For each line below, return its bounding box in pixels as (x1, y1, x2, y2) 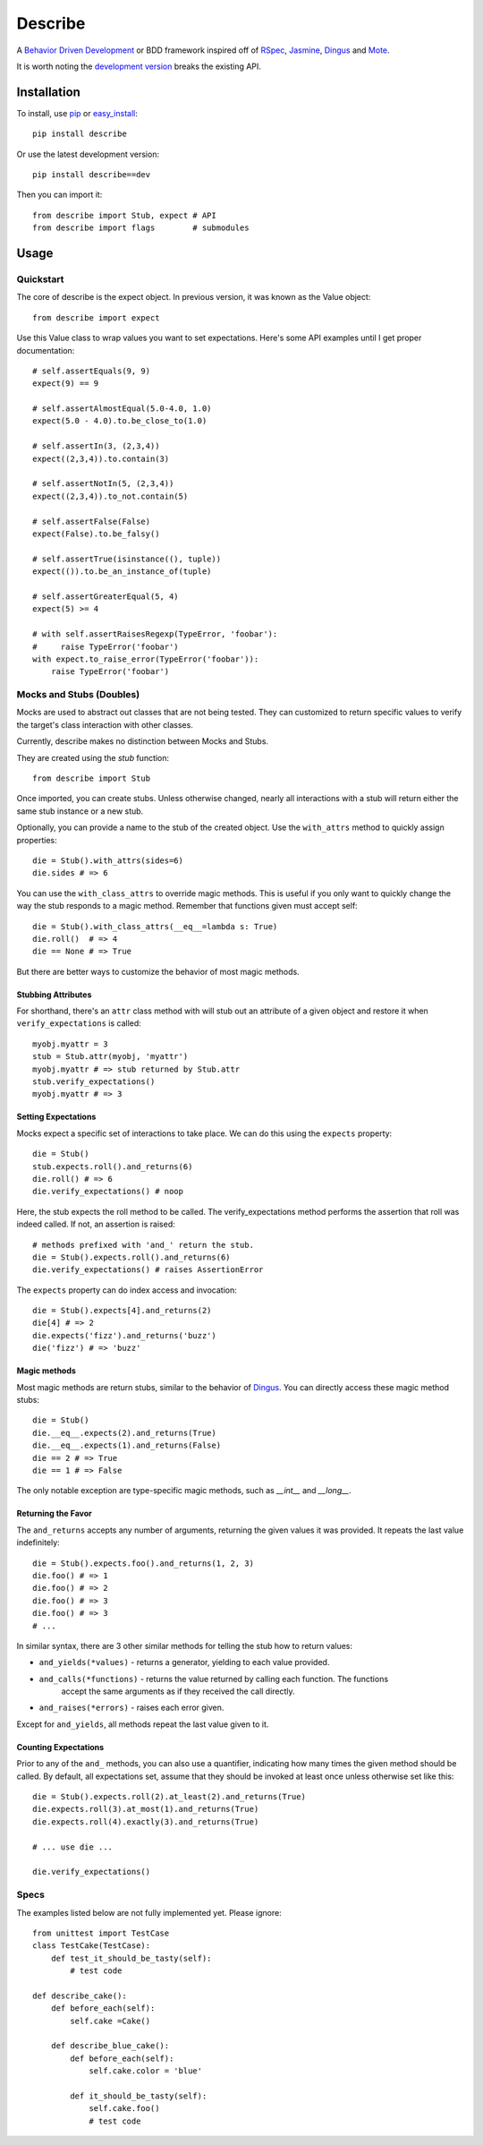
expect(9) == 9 (32, 379, 99, 389)
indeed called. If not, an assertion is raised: (16, 1218, 175, 1230)
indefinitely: (16, 1537, 60, 1548)
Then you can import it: (16, 189, 103, 201)
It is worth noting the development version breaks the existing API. (16, 61, 261, 72)
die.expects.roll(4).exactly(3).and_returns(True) (32, 1816, 259, 1826)
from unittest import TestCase (32, 1927, 170, 1938)
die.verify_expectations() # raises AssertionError (32, 1265, 264, 1275)
